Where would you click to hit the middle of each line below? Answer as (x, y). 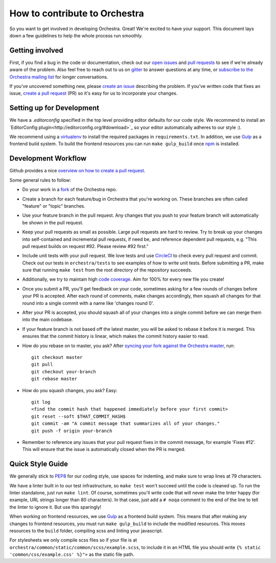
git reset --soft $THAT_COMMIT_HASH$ (79, 416)
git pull (42, 365)
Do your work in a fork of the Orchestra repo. (70, 190)
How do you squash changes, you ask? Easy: (70, 390)
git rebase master (54, 379)
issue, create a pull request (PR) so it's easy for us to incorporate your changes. (94, 93)
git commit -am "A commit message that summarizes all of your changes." (126, 424)
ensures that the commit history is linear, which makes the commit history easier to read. (116, 336)
